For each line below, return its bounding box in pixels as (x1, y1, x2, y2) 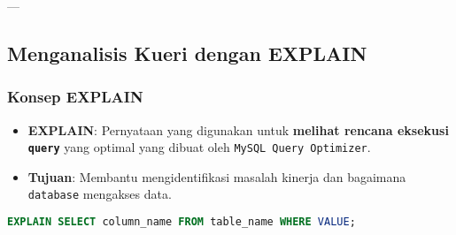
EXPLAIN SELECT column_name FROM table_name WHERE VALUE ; (7, 216, 356, 229)
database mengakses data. (27, 185, 172, 203)
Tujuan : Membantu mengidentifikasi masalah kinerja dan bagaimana (27, 167, 406, 186)
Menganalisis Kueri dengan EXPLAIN (7, 39, 367, 66)
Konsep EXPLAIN (7, 86, 143, 108)
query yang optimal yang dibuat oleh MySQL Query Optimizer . (27, 138, 371, 156)
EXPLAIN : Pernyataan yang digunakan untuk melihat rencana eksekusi (27, 120, 449, 139)
